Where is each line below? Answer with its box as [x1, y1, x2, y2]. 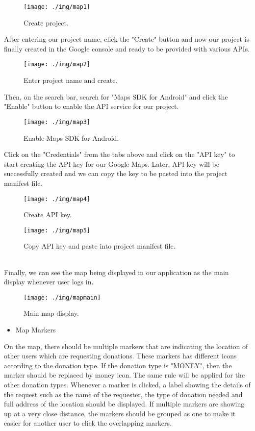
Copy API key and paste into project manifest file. [24, 241, 176, 251]
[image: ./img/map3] [24, 118, 91, 126]
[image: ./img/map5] [24, 227, 91, 234]
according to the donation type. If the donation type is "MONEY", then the [4, 360, 232, 370]
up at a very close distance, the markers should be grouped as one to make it [4, 408, 236, 418]
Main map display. [24, 308, 79, 318]
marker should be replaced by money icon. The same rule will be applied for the [4, 370, 245, 380]
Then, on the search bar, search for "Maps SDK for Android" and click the [4, 91, 228, 101]
